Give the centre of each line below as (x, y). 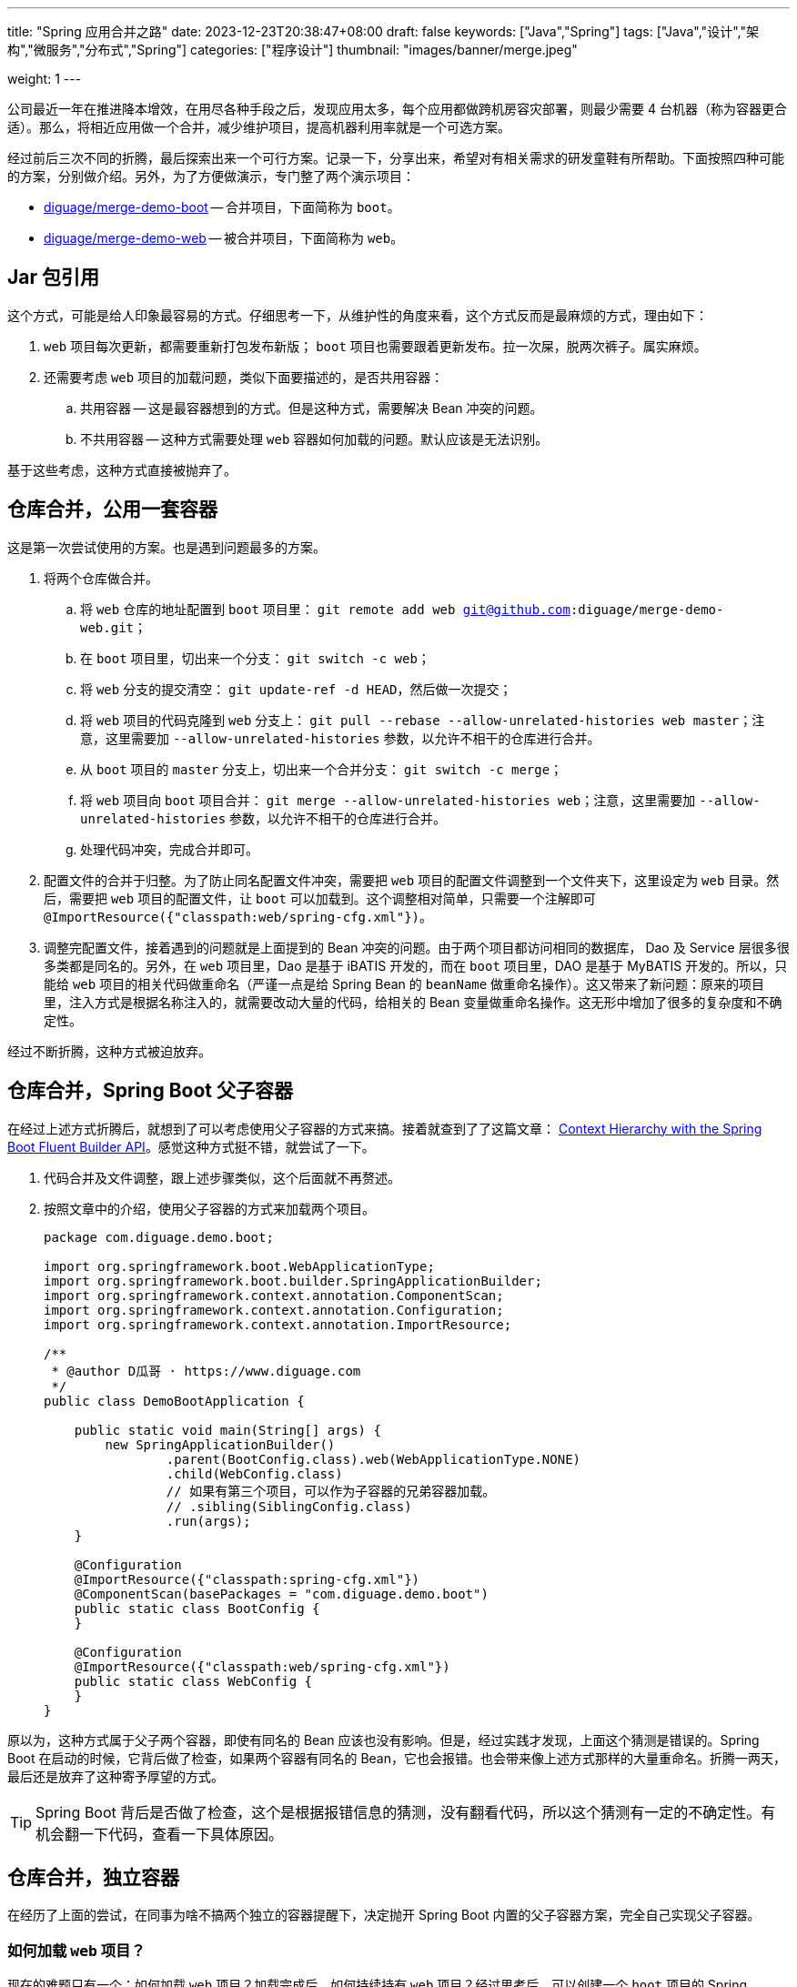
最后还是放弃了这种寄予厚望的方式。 (116, 1776)
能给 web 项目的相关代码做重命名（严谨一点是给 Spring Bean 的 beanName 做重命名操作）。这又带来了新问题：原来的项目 (404, 983)
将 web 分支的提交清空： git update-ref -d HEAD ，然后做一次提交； (296, 689)
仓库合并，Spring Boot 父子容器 (150, 1091)
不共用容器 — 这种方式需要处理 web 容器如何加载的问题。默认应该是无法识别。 (314, 439)
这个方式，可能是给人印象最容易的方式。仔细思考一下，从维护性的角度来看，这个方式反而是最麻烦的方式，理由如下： (358, 315)
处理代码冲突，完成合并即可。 (169, 849)
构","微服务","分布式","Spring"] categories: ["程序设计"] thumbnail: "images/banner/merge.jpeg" (293, 50)
